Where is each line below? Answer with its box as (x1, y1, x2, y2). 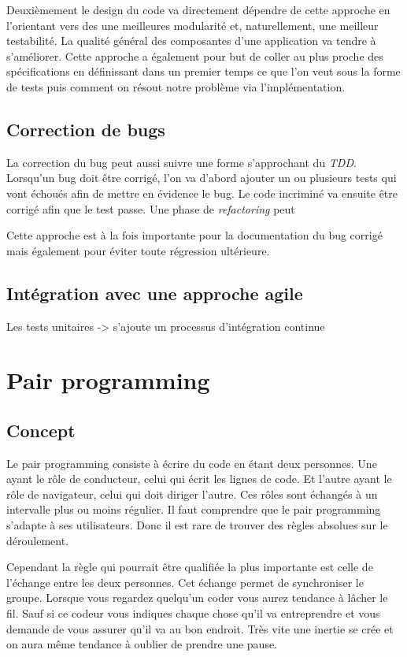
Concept (6, 418, 76, 442)
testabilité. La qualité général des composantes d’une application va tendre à (6, 32, 376, 49)
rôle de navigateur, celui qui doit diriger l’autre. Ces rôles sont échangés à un (6, 485, 378, 502)
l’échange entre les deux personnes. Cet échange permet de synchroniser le (6, 573, 364, 590)
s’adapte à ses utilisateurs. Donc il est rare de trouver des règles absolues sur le (6, 517, 388, 533)
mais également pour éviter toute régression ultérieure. (6, 242, 270, 258)
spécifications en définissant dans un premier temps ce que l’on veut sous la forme (6, 63, 401, 80)
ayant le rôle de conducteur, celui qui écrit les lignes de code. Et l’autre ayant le (6, 470, 392, 487)
